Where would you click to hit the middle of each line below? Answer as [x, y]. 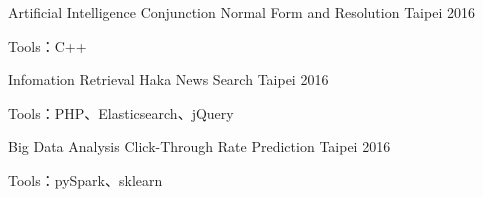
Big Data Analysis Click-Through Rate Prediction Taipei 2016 [199, 146]
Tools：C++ [47, 45]
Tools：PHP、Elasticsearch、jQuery [121, 112]
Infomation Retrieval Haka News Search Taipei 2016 [168, 79]
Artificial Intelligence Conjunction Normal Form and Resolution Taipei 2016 [241, 12]
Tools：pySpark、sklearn [85, 179]
